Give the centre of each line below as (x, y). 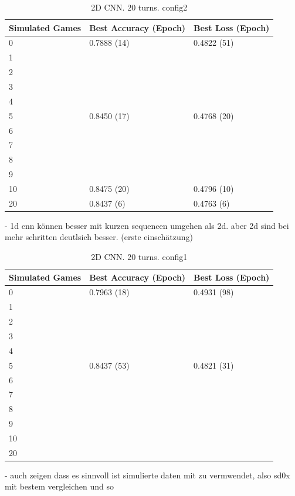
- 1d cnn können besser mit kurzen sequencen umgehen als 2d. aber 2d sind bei (147, 225)
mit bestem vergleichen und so (60, 486)
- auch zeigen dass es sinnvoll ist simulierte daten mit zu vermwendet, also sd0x (147, 475)
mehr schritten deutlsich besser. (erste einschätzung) (99, 237)
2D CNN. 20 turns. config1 (139, 257)
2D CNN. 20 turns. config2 (139, 7)
